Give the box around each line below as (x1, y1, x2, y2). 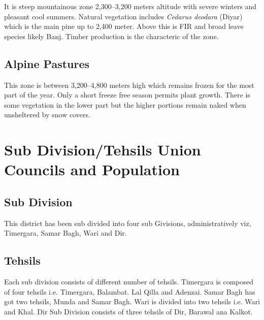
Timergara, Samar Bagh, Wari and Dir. (4, 228, 127, 238)
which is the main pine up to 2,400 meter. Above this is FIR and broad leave (4, 21, 244, 31)
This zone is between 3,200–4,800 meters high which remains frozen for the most (4, 79, 254, 90)
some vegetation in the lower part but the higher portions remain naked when (4, 99, 246, 110)
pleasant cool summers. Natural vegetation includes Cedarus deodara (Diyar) (4, 11, 243, 21)
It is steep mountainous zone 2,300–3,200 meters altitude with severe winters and (4, 1, 257, 11)
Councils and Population (4, 159, 180, 180)
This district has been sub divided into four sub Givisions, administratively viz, (4, 217, 251, 228)
